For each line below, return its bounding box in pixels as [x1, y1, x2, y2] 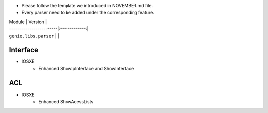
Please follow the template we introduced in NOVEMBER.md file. [21, 3, 153, 8]
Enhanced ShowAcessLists [38, 99, 94, 105]
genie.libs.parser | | [9, 33, 60, 39]
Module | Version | [9, 19, 47, 25]
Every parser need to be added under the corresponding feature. [21, 10, 155, 16]
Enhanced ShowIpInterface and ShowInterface [38, 65, 134, 71]
